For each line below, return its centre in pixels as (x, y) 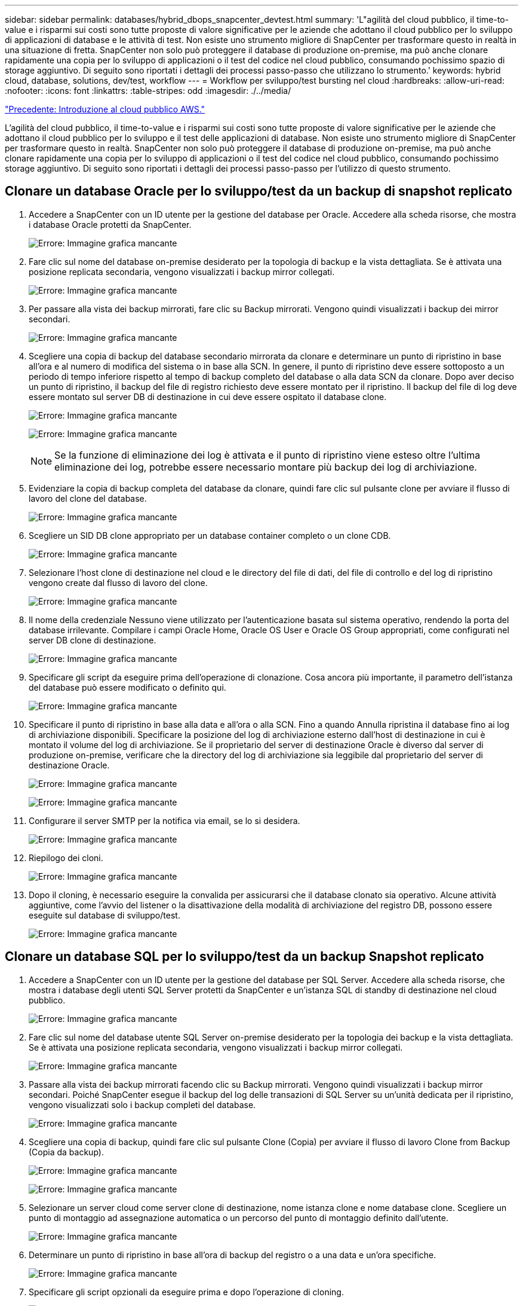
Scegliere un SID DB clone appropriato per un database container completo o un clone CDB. (210, 535)
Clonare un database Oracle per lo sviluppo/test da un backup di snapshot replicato (259, 191)
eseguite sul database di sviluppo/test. (104, 915)
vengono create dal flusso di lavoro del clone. (118, 582)
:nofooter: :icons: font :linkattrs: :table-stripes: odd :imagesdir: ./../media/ (148, 91)
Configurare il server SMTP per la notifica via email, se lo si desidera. (164, 820)
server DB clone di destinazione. (93, 640)
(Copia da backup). (66, 1152)
